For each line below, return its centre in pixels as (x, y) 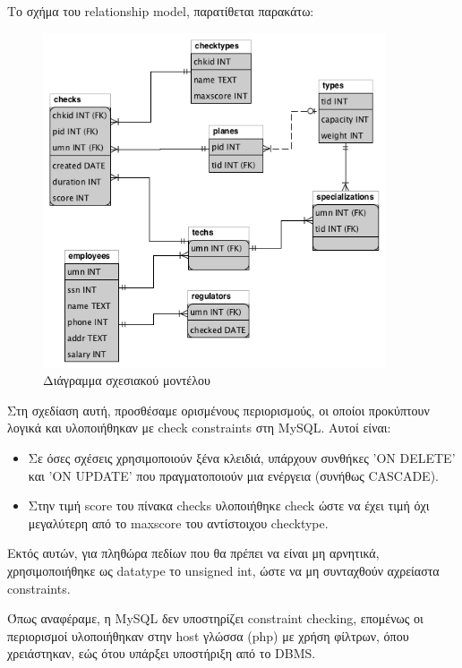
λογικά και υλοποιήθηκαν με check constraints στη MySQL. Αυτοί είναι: (199, 428)
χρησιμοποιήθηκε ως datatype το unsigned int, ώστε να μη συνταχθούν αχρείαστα (223, 571)
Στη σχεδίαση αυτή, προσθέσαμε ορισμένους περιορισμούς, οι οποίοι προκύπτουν (218, 410)
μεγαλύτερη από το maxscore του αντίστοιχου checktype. (178, 522)
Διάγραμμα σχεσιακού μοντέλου (127, 380)
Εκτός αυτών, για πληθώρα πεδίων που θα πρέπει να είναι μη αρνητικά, (193, 553)
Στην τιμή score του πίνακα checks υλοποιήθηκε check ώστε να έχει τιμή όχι (229, 505)
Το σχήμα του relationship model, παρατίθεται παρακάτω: (161, 11)
